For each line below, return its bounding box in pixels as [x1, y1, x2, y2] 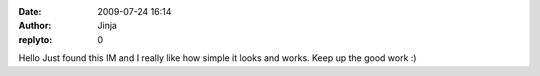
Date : [18, 6, 42, 17]
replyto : [18, 33, 53, 45]
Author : [18, 20, 52, 32]
